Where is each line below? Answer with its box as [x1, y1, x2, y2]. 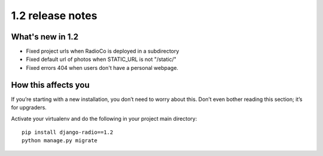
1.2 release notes [11, 9, 97, 22]
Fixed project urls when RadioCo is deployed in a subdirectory [26, 48, 179, 55]
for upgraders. [11, 104, 47, 111]
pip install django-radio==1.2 [22, 129, 114, 136]
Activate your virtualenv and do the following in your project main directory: [11, 115, 197, 122]
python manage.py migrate [22, 137, 98, 144]
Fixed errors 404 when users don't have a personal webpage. [26, 64, 179, 71]
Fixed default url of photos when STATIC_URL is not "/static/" [26, 56, 176, 63]
